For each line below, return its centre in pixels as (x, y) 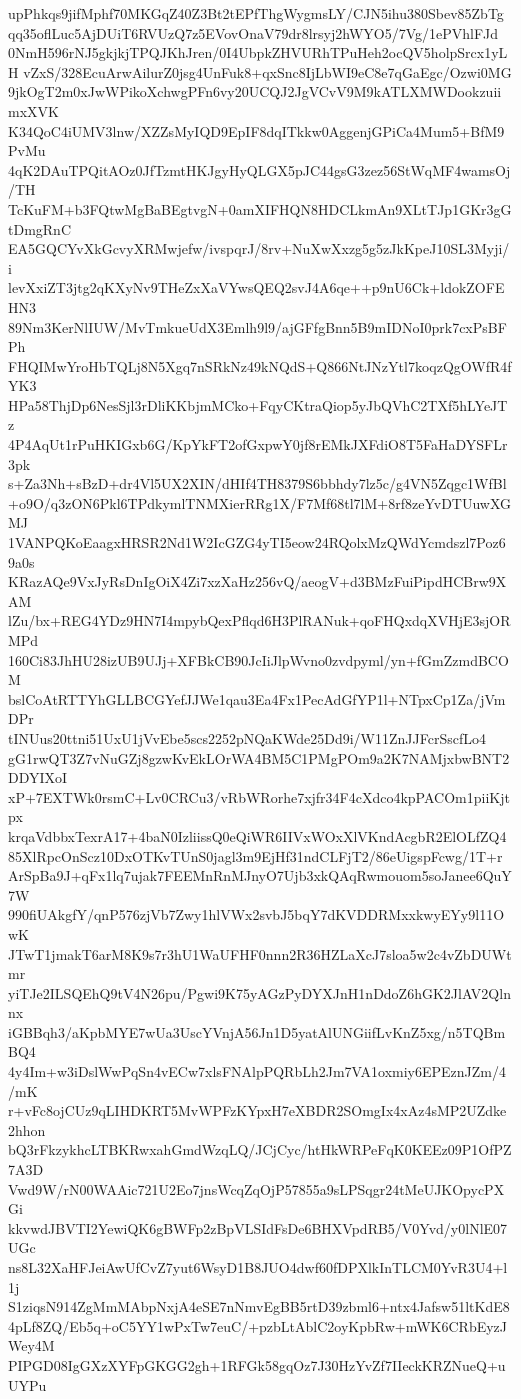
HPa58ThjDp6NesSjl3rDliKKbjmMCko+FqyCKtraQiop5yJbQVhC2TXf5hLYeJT (258, 404)
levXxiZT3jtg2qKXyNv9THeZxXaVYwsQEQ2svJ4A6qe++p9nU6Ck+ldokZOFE (256, 287)
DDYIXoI (38, 777)
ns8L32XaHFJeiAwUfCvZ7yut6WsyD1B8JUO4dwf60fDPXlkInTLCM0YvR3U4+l (258, 1267)
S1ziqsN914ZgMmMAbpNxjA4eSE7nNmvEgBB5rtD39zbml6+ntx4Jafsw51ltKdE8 (259, 1306)
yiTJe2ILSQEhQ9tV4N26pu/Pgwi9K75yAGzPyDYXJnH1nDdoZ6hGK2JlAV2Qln (259, 992)
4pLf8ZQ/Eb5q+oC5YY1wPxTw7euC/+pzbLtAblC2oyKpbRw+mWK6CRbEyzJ (258, 1325)
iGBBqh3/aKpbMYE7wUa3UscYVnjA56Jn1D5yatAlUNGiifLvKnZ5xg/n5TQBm (257, 1031)
